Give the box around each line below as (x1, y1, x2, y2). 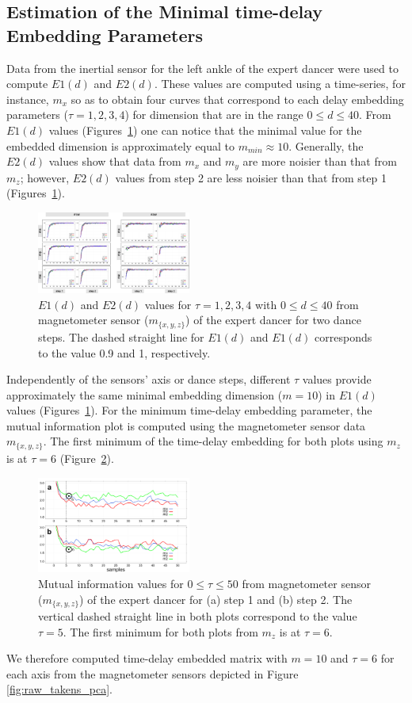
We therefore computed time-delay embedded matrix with (6, 650, 288, 667)
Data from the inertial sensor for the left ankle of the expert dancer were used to (6, 59, 399, 76)
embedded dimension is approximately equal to (6, 137, 235, 154)
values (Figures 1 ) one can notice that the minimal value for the (48, 121, 362, 138)
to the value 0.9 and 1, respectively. (38, 344, 211, 361)
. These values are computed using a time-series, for (154, 75, 406, 92)
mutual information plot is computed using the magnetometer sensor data (6, 417, 366, 434)
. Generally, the (288, 137, 364, 154)
